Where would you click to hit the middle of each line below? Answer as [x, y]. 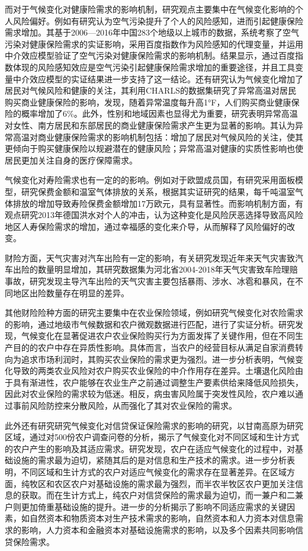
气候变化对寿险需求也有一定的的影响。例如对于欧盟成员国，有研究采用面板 [150, 180]
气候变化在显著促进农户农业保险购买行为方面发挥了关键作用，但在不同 [158, 336]
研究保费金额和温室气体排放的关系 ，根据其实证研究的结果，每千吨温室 [158, 191]
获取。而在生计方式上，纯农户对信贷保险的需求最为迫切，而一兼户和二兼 [162, 495]
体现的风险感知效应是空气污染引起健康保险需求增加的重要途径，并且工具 [154, 67]
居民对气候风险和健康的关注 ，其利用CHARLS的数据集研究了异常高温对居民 [150, 90]
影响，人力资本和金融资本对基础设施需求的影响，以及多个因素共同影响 [158, 529]
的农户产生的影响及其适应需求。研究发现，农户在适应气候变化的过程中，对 [150, 448]
